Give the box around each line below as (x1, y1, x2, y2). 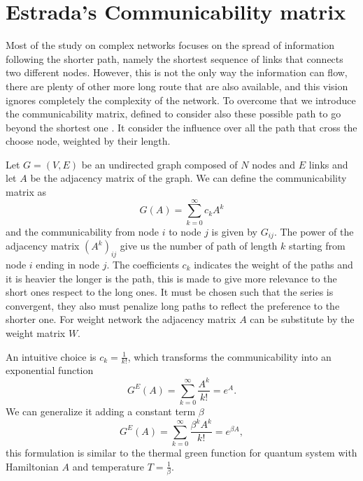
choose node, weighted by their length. (6, 134, 171, 148)
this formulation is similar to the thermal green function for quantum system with (6, 445, 357, 460)
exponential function (6, 363, 94, 378)
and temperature (72, 459, 145, 473)
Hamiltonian (6, 459, 59, 473)
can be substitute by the (250, 312, 355, 326)
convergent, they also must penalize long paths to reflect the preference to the (6, 298, 340, 313)
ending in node (36, 257, 99, 272)
